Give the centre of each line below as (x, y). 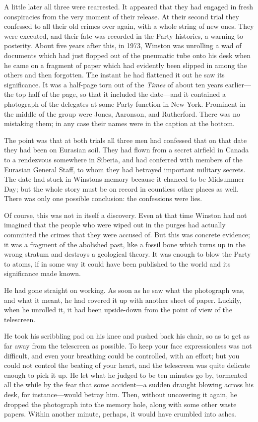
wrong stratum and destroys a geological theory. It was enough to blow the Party (128, 254)
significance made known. (42, 273)
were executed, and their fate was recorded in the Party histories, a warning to (124, 35)
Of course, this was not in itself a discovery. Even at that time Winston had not (126, 215)
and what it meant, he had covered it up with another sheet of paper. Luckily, (123, 300)
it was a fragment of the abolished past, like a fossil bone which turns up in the (125, 244)
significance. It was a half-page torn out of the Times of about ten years (114, 84)
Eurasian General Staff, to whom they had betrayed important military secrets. (125, 169)
